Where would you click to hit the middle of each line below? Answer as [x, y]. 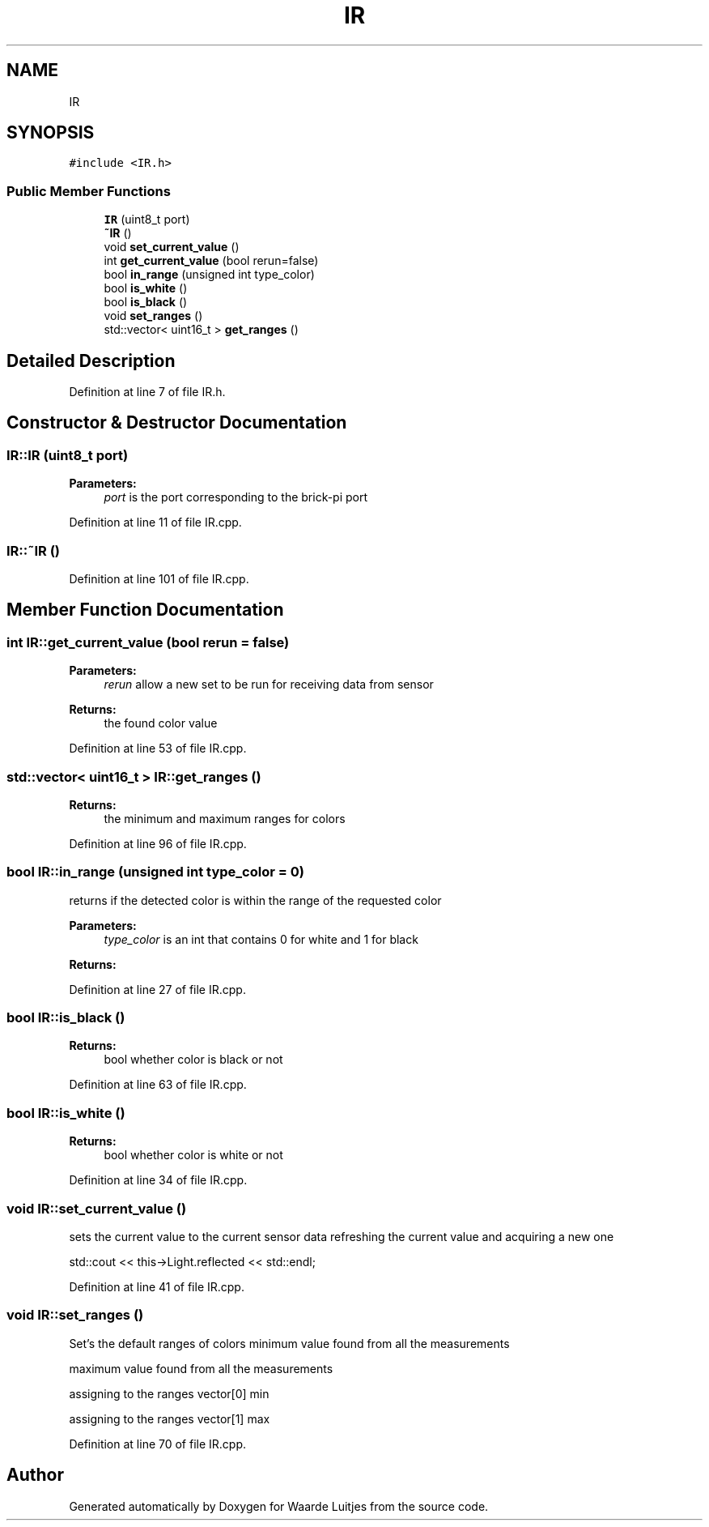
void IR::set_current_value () [97, 1208]
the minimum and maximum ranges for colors [225, 818]
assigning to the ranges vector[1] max [170, 1418]
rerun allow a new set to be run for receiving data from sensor [269, 685]
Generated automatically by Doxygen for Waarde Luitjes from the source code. [279, 1506]
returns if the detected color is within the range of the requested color [255, 900]
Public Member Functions [89, 191]
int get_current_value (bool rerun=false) [211, 261]
